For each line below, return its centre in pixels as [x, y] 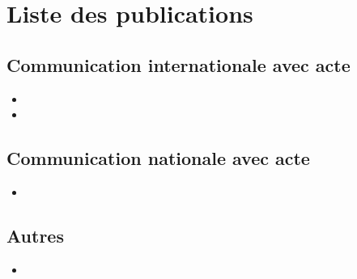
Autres [35, 235]
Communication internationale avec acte [178, 64]
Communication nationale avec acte [158, 158]
